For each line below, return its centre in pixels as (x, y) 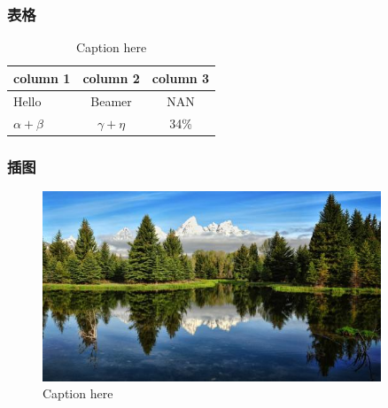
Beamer (111, 100)
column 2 (111, 77)
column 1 (42, 77)
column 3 (181, 77)
